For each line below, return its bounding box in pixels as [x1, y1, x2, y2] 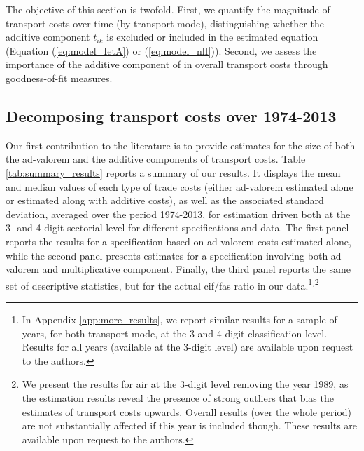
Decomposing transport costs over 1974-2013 [6, 105, 337, 126]
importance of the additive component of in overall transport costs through [6, 57, 328, 72]
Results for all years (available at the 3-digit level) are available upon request [22, 339, 353, 354]
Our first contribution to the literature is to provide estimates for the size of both [6, 137, 356, 152]
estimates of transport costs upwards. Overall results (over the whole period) [22, 404, 352, 419]
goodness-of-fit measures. [6, 70, 113, 85]
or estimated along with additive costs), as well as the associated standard [6, 193, 324, 208]
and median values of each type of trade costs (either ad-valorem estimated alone [6, 179, 353, 194]
